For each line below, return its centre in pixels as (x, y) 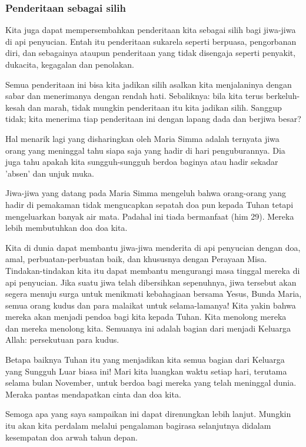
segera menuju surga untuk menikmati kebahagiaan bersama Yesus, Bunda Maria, (154, 294)
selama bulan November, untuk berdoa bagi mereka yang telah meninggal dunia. (151, 383)
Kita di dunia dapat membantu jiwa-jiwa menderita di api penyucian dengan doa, (153, 247)
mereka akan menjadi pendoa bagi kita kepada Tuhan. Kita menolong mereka (146, 317)
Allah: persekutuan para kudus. (62, 340)
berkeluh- (283, 96)
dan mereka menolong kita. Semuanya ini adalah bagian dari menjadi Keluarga (148, 328)
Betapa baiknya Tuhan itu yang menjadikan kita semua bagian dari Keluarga (145, 360)
